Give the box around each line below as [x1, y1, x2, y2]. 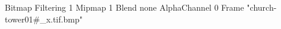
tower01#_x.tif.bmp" [5, 12, 83, 25]
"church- [247, 1, 277, 13]
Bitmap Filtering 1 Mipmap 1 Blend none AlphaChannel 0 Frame [5, 1, 244, 13]
